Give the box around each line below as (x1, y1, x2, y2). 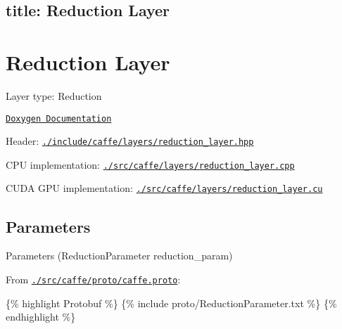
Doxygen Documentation (6, 113, 112, 124)
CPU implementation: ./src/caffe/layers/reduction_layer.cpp (6, 157, 295, 172)
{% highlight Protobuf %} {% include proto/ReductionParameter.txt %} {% (6, 295, 337, 310)
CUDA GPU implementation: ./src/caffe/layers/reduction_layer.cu (6, 181, 323, 195)
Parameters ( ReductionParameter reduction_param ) (6, 248, 233, 263)
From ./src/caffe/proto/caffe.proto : (6, 271, 181, 286)
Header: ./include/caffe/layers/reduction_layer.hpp (6, 134, 254, 148)
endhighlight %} (6, 309, 76, 324)
